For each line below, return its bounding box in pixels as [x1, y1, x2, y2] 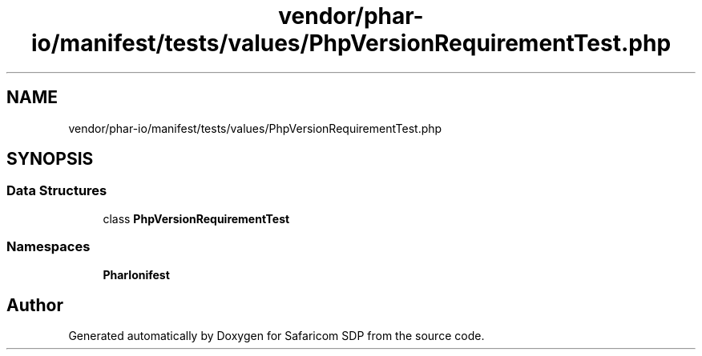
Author [6, 294, 63, 315]
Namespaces [6, 238, 91, 255]
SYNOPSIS [6, 149, 94, 170]
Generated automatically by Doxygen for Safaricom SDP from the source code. [68, 329, 485, 343]
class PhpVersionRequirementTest [103, 211, 290, 226]
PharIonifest [103, 267, 170, 282]
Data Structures [6, 182, 107, 199]
